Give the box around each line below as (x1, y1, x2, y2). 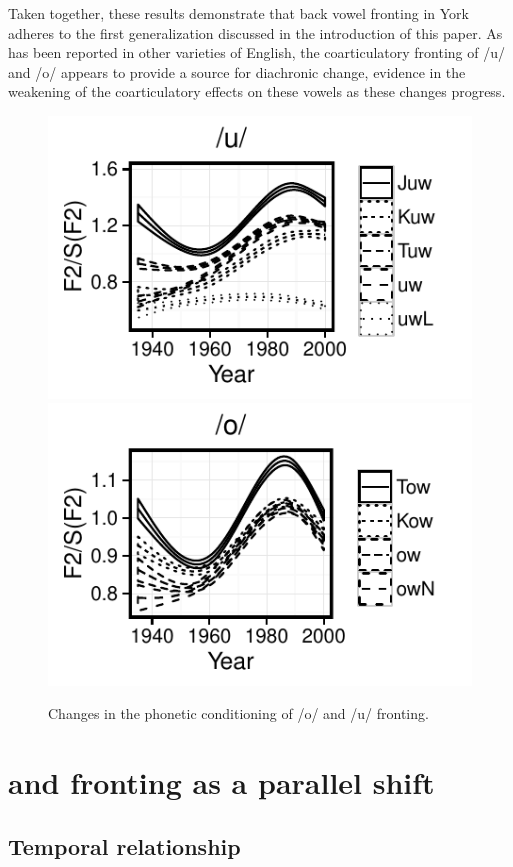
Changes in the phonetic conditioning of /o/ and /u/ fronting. (48, 703, 429, 724)
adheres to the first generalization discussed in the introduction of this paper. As (8, 22, 503, 43)
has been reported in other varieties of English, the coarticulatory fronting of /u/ (8, 42, 505, 63)
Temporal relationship (8, 830, 241, 861)
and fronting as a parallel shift (8, 762, 435, 803)
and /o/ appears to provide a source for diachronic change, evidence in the (8, 61, 466, 82)
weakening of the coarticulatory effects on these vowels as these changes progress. (8, 81, 506, 102)
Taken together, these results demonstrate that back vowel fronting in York (8, 3, 469, 23)
